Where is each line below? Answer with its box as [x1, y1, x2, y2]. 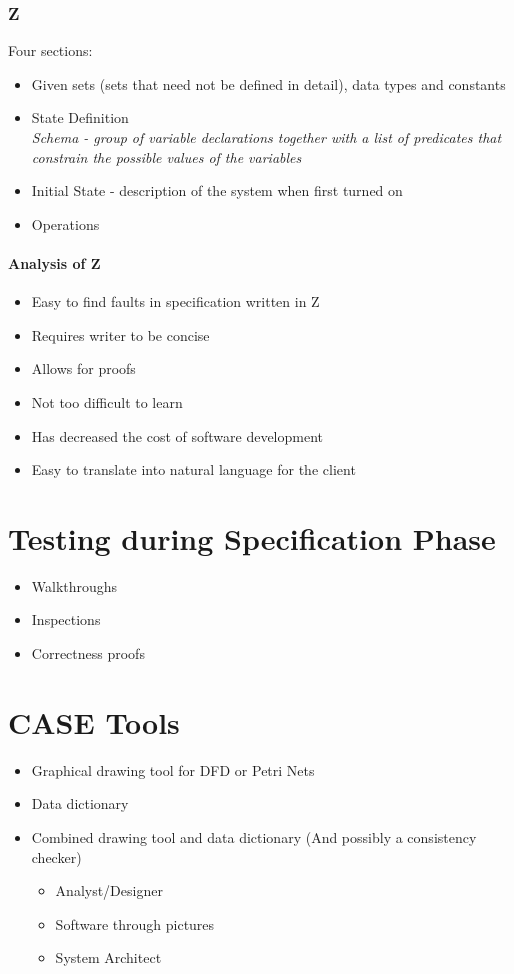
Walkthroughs [31, 575, 118, 596]
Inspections [31, 609, 101, 630]
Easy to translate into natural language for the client [31, 459, 356, 480]
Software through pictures [55, 913, 215, 934]
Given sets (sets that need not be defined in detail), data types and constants [31, 73, 506, 94]
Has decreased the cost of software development [31, 425, 324, 446]
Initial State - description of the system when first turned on [31, 180, 403, 201]
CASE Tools [8, 701, 180, 742]
